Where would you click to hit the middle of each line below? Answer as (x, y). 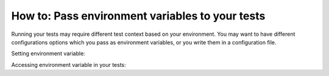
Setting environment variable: (48, 54)
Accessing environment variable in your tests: (69, 64)
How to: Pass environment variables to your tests (138, 16)
